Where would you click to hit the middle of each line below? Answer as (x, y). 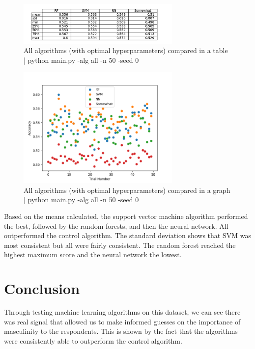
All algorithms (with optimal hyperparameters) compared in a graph (127, 190)
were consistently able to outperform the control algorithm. (93, 340)
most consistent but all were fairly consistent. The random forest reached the (120, 245)
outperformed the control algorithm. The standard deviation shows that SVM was (127, 235)
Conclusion (42, 288)
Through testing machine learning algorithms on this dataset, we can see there (122, 312)
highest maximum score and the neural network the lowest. (93, 255)
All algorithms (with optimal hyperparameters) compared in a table (126, 50)
